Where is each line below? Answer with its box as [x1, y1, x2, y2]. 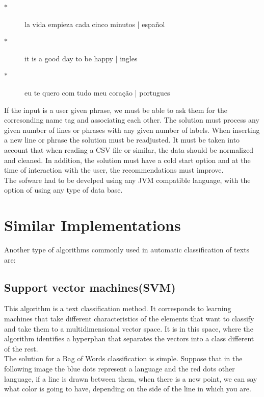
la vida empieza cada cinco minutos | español [24, 18, 165, 29]
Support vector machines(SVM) [4, 279, 176, 295]
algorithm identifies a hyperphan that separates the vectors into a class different [4, 333, 254, 344]
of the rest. [4, 343, 38, 354]
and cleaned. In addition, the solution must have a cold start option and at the [4, 154, 251, 165]
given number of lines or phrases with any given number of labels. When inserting [4, 124, 260, 135]
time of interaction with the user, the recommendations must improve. [4, 165, 224, 175]
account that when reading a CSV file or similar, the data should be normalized [4, 144, 254, 155]
